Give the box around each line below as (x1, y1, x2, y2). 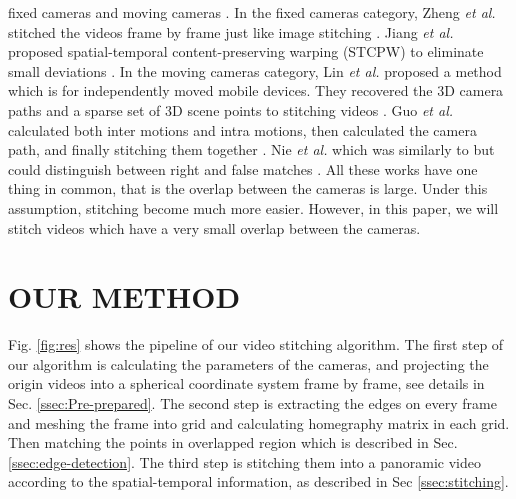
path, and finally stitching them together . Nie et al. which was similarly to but (8, 139, 495, 160)
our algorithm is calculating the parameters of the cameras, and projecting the (8, 353, 489, 374)
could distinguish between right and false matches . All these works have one (8, 158, 478, 179)
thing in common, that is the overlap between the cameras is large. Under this (8, 178, 488, 199)
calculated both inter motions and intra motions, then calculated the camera (8, 119, 477, 140)
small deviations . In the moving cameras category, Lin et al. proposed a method (8, 60, 502, 81)
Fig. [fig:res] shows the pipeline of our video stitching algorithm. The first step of (8, 334, 504, 355)
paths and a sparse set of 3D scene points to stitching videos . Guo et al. (8, 99, 454, 120)
